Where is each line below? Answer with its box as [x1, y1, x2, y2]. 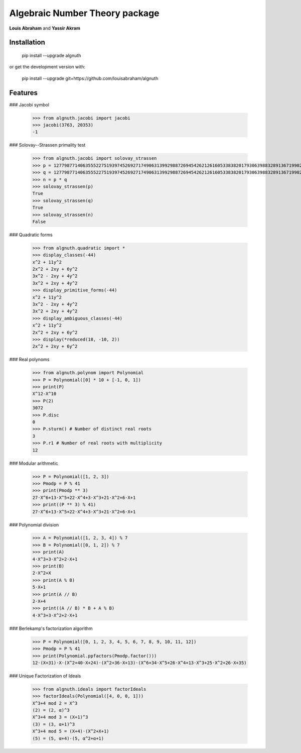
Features [9, 88, 38, 97]
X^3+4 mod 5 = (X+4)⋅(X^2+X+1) [32, 728, 110, 734]
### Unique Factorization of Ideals [9, 673, 81, 679]
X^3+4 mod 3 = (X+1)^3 [32, 714, 88, 720]
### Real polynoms [9, 357, 50, 363]
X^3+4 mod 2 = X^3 [32, 700, 78, 706]
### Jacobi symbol [9, 101, 50, 107]
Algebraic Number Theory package [9, 8, 160, 19]
